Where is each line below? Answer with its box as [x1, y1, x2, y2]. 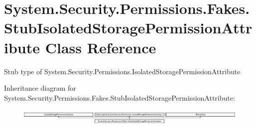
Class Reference [45, 37, 156, 57]
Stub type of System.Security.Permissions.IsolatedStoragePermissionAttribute [4, 66, 241, 76]
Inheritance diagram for [4, 83, 76, 93]
